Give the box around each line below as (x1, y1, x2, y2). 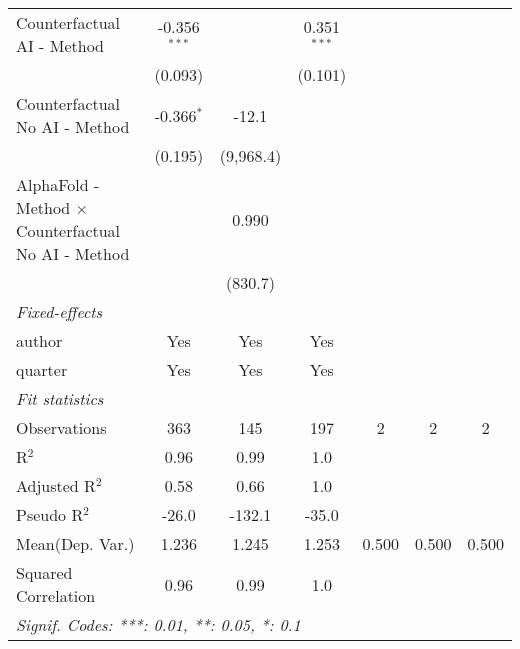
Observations (16, 416, 107, 439)
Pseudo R (16, 503, 84, 526)
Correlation (16, 584, 96, 607)
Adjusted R (16, 474, 96, 497)
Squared (16, 561, 73, 584)
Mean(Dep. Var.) (16, 532, 135, 555)
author (16, 329, 63, 352)
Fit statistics (16, 387, 104, 410)
